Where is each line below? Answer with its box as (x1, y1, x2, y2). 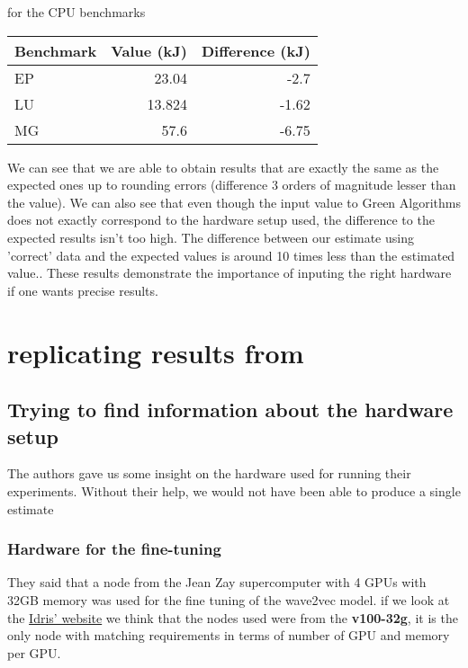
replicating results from (7, 334, 304, 370)
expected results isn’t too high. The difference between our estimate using (7, 227, 414, 246)
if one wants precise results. (7, 281, 158, 299)
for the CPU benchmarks (7, 3, 146, 21)
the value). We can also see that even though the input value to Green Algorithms (7, 192, 461, 211)
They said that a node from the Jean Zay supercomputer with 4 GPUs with (7, 573, 427, 592)
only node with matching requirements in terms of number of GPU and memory (7, 626, 450, 645)
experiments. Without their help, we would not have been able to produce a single (7, 481, 461, 500)
